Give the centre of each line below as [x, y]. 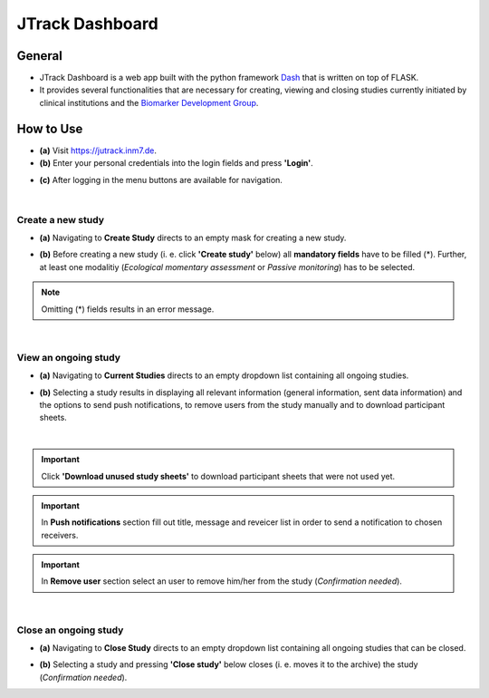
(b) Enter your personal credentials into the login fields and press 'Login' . [177, 163]
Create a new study [60, 219]
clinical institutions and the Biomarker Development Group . [149, 102]
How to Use [50, 128]
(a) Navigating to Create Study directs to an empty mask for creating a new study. [193, 238]
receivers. [60, 535]
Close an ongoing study [70, 630]
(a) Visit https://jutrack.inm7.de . [98, 150]
